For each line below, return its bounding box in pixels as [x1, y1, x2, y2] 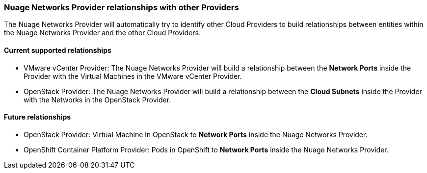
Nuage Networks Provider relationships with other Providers [4, 2, 239, 12]
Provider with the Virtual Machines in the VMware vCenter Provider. [24, 72, 242, 80]
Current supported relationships [4, 46, 111, 54]
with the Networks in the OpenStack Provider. [24, 95, 171, 104]
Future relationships [4, 113, 71, 122]
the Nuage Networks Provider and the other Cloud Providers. [4, 28, 201, 37]
